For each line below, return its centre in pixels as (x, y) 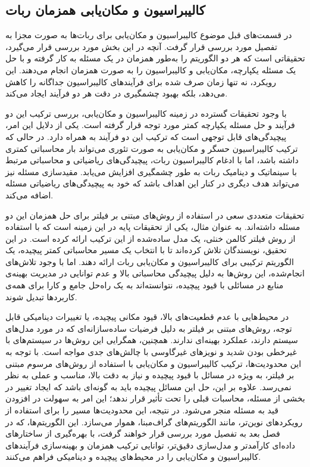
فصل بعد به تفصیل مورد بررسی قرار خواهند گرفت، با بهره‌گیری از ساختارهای (143, 433)
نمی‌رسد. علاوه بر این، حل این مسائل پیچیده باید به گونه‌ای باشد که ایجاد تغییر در (148, 386)
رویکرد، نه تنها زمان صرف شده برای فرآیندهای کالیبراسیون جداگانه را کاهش (141, 81)
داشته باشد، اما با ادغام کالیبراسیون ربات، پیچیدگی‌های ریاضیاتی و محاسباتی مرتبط (152, 160)
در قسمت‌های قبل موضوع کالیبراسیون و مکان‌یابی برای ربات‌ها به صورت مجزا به (149, 35)
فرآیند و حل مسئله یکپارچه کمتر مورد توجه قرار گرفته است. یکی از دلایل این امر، (150, 125)
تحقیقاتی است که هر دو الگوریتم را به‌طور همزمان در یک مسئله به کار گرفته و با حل (155, 58)
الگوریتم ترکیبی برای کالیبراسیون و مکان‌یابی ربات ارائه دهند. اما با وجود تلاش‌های (150, 261)
